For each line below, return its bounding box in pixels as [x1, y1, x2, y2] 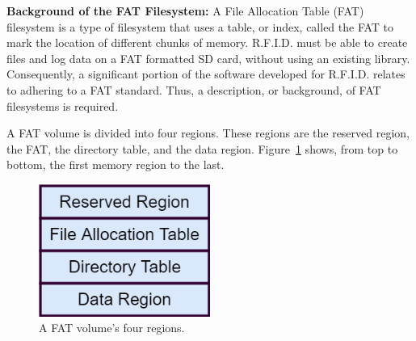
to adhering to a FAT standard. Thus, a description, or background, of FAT [6, 81, 381, 98]
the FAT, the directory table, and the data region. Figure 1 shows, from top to [6, 140, 398, 157]
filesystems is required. [6, 97, 119, 114]
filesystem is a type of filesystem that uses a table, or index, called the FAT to [6, 18, 394, 35]
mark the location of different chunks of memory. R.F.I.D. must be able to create [6, 34, 408, 51]
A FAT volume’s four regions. [39, 319, 185, 336]
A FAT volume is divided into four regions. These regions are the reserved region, [6, 124, 410, 141]
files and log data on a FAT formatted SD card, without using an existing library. [6, 49, 410, 66]
